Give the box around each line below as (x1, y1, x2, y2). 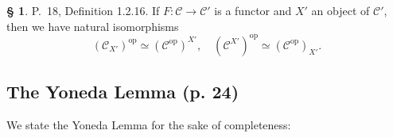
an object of (311, 2, 370, 18)
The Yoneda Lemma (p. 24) (6, 79, 239, 104)
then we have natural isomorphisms (6, 17, 179, 34)
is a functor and (214, 2, 292, 18)
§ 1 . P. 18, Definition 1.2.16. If (6, 2, 160, 18)
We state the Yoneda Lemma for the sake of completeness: (6, 116, 291, 132)
